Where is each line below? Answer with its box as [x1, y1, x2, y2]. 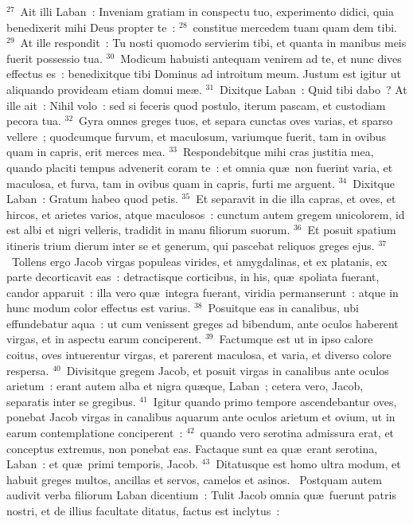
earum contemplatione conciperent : [6, 424, 183, 441]
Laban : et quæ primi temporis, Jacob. [6, 456, 198, 472]
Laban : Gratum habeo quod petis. [6, 190, 178, 207]
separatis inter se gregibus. [6, 393, 136, 409]
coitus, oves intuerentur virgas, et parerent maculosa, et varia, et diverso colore [6, 346, 392, 363]
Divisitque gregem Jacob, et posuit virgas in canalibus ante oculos [66, 362, 389, 378]
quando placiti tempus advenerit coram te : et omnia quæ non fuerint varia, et [6, 158, 393, 175]
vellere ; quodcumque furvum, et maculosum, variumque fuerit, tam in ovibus [6, 127, 387, 144]
